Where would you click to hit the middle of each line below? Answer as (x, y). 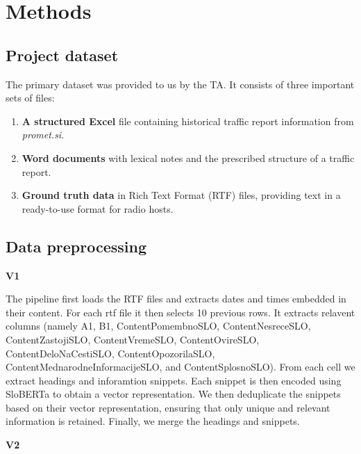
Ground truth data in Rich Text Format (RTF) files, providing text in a (181, 195)
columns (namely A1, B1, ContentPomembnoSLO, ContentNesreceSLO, (158, 326)
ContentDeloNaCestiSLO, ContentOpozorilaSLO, (110, 353)
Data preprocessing (76, 246)
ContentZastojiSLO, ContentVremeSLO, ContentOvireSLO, (133, 339)
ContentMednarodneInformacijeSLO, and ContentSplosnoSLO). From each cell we (180, 367)
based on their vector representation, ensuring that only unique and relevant (168, 407)
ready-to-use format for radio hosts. (98, 208)
